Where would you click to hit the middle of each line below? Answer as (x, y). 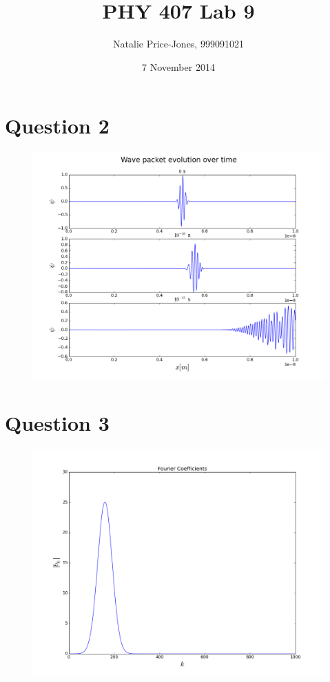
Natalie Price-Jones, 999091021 (178, 44)
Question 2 (57, 126)
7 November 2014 (178, 66)
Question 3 (57, 423)
